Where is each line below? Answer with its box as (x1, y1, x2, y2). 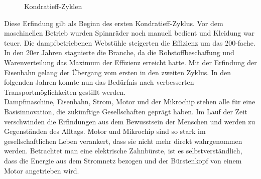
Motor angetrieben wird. (4, 165, 79, 175)
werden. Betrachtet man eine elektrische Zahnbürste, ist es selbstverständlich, (4, 145, 242, 156)
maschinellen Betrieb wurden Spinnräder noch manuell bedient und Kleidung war (4, 28, 255, 38)
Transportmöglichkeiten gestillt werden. (4, 86, 126, 97)
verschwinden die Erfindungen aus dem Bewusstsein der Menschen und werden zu (4, 116, 255, 126)
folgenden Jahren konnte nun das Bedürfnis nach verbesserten (4, 77, 194, 87)
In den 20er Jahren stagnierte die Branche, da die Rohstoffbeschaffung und (4, 47, 234, 58)
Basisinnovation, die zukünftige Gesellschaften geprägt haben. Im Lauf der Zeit (4, 106, 247, 116)
